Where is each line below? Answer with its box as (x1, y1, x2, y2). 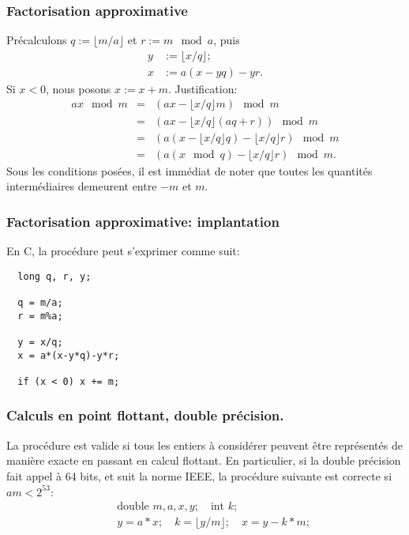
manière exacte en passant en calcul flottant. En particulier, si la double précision (6, 452, 401, 469)
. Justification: (167, 80, 238, 96)
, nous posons (46, 80, 111, 96)
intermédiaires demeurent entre (6, 178, 157, 194)
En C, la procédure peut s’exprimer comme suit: (6, 243, 240, 258)
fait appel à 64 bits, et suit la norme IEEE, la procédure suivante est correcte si (6, 467, 392, 484)
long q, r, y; (17, 270, 92, 282)
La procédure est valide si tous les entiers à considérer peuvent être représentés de (6, 436, 403, 453)
